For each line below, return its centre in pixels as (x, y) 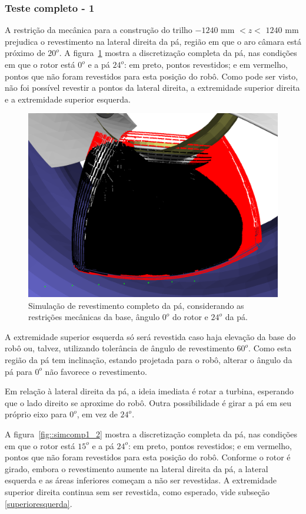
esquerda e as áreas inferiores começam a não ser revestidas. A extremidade (141, 480)
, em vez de (97, 414)
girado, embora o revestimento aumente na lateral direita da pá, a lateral (137, 468)
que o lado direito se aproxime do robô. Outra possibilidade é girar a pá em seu (148, 402)
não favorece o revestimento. (96, 371)
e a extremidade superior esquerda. (68, 99)
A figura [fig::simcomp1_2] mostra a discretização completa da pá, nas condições (151, 434)
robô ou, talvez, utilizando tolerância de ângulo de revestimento (119, 348)
